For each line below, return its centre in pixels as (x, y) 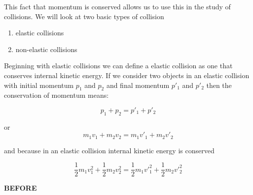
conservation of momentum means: (56, 95)
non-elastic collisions (46, 49)
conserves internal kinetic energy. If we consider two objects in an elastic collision (127, 75)
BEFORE (20, 188)
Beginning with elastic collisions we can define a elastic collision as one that (118, 66)
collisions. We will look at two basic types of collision (84, 16)
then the (219, 85)
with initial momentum (39, 85)
